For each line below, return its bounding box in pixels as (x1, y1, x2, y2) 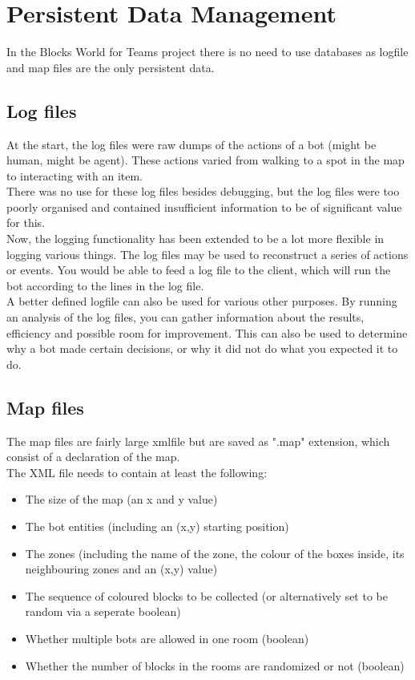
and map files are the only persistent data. (6, 59, 215, 75)
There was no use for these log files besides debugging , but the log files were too (6, 183, 400, 200)
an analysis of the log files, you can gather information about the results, (6, 309, 365, 326)
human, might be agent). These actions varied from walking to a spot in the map (6, 152, 405, 168)
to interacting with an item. (6, 167, 143, 184)
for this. (6, 214, 45, 231)
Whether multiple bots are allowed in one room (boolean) (25, 629, 309, 646)
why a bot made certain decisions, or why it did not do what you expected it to (6, 340, 398, 357)
